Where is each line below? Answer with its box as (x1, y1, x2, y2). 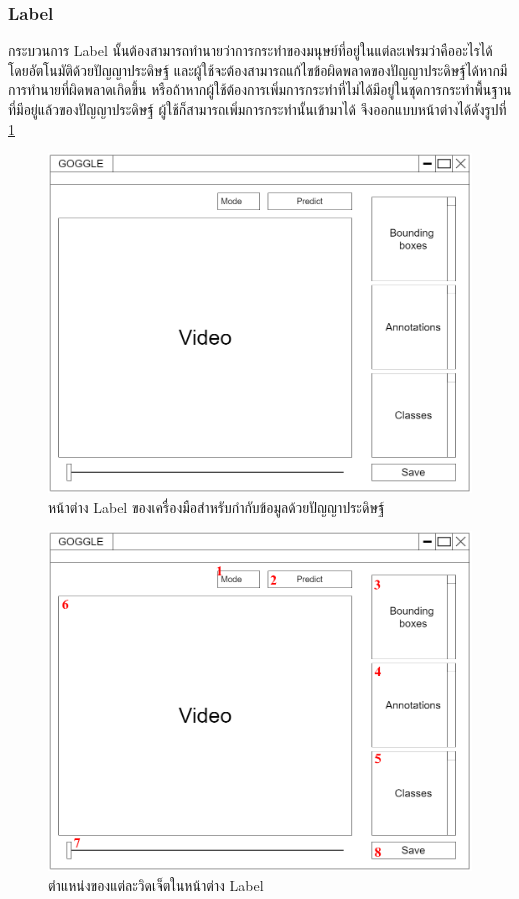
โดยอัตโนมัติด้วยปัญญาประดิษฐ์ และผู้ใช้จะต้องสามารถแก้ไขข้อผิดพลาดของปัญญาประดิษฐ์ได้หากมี (8, 59, 508, 80)
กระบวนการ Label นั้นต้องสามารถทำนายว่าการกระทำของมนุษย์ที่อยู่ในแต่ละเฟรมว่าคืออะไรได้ (8, 40, 493, 61)
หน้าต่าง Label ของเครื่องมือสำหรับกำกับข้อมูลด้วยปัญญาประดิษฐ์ (48, 496, 385, 517)
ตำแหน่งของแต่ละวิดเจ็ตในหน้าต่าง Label (48, 874, 264, 895)
